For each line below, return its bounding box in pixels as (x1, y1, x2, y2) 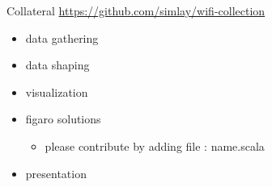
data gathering (25, 29, 99, 46)
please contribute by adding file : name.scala (45, 137, 265, 154)
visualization (25, 83, 88, 100)
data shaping (25, 56, 90, 73)
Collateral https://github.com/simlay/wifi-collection (6, 2, 266, 19)
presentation (25, 164, 87, 181)
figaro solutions (25, 110, 101, 127)
